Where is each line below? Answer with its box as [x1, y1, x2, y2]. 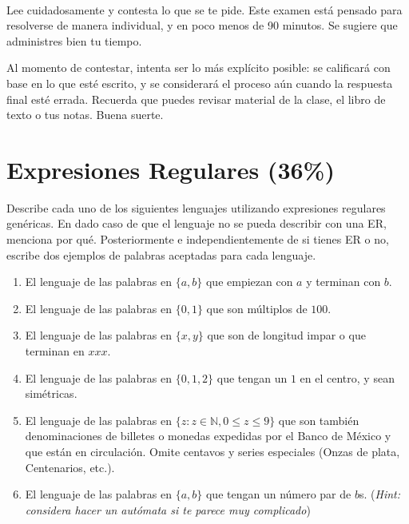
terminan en [25, 343, 85, 359]
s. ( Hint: [359, 486, 400, 502]
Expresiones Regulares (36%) [6, 153, 335, 185]
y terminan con [306, 273, 381, 290]
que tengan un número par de [205, 486, 351, 502]
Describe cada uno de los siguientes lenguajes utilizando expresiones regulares [6, 199, 386, 216]
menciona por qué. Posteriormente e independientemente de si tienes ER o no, [6, 231, 389, 248]
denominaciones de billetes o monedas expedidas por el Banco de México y [25, 427, 391, 444]
